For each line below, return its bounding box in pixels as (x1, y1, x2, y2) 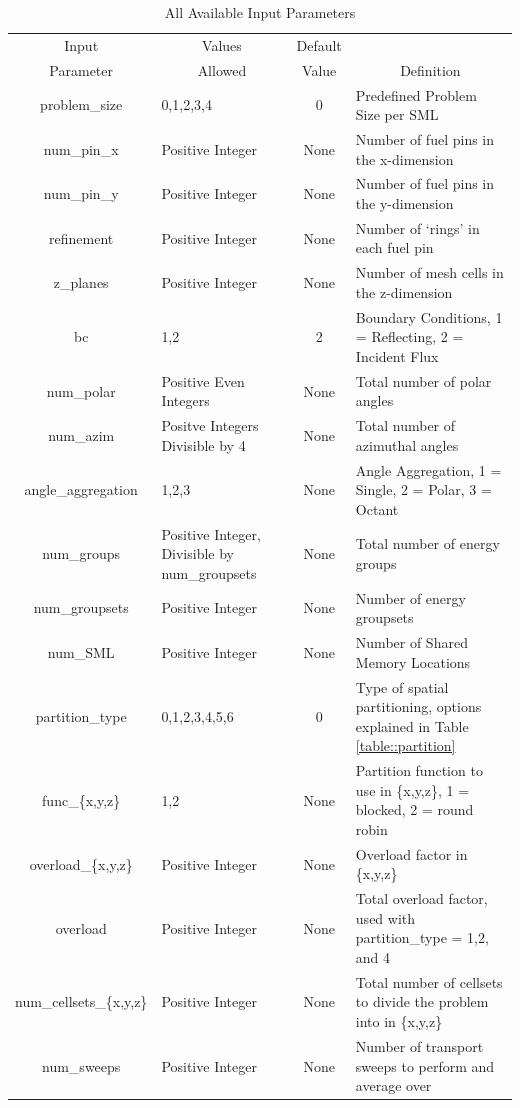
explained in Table (355, 715, 469, 736)
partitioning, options (355, 696, 482, 717)
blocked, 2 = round (355, 799, 474, 820)
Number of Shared (355, 632, 468, 653)
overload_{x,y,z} (29, 853, 133, 874)
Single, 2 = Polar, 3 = (355, 479, 492, 500)
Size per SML (355, 104, 439, 125)
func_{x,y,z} (42, 789, 121, 810)
